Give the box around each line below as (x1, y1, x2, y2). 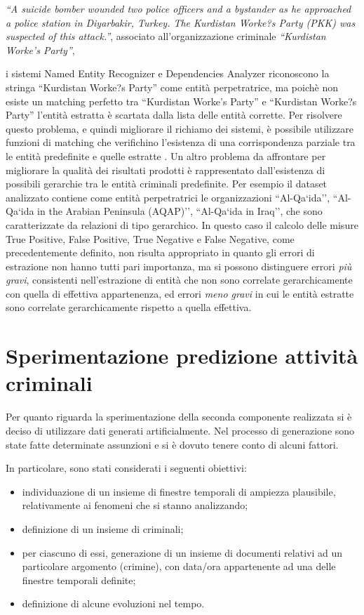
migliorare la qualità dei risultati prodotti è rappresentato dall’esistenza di (6, 162, 325, 177)
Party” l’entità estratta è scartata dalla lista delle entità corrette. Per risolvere (6, 107, 342, 122)
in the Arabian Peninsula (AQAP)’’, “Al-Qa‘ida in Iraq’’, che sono (37, 204, 323, 218)
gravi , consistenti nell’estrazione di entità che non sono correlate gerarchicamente (6, 272, 353, 287)
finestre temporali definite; (22, 572, 136, 587)
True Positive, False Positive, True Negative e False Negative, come (6, 231, 295, 246)
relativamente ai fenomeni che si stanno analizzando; (22, 498, 248, 512)
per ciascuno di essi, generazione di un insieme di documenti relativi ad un (22, 545, 342, 560)
